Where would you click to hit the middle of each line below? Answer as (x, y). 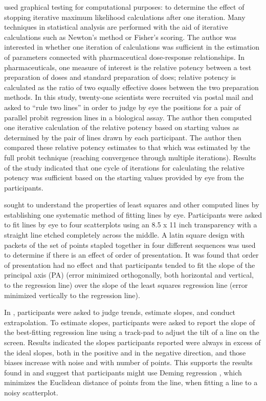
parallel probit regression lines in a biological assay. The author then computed (128, 117)
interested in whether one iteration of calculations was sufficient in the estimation (132, 47)
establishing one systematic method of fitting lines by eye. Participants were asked (133, 214)
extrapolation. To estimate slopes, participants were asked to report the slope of (130, 322)
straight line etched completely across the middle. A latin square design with (124, 235)
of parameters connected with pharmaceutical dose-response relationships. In (125, 57)
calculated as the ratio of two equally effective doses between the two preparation (131, 87)
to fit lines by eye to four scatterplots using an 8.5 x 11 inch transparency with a (131, 225)
